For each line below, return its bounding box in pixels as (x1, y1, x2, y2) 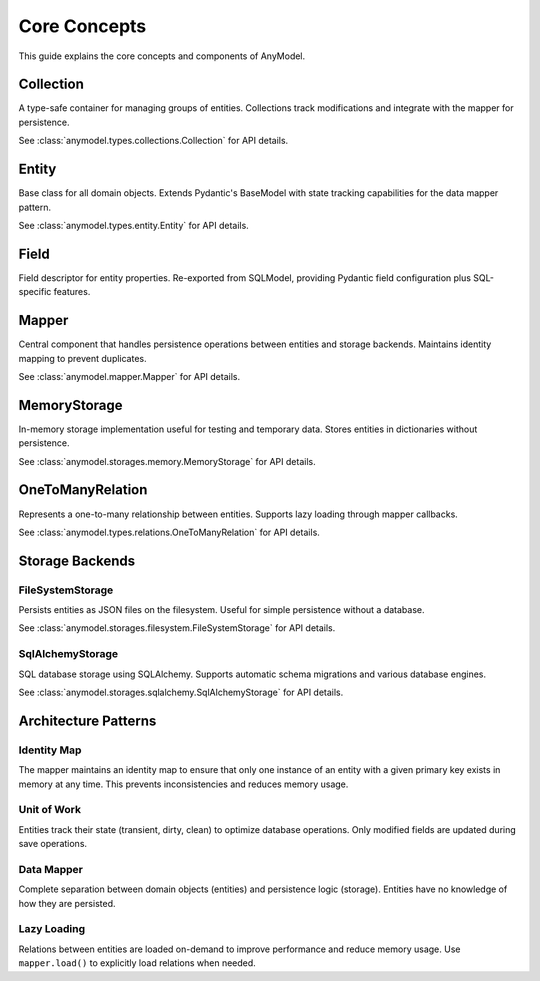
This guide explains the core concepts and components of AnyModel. (18, 50, 306, 62)
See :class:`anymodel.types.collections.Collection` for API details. (18, 135, 289, 147)
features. (53, 286, 91, 298)
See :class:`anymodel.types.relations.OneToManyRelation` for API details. (18, 526, 320, 538)
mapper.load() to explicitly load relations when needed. (18, 957, 257, 969)
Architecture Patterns (18, 712, 157, 729)
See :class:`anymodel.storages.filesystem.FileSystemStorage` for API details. (18, 622, 336, 634)
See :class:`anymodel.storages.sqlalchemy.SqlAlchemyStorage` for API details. (18, 686, 344, 698)
